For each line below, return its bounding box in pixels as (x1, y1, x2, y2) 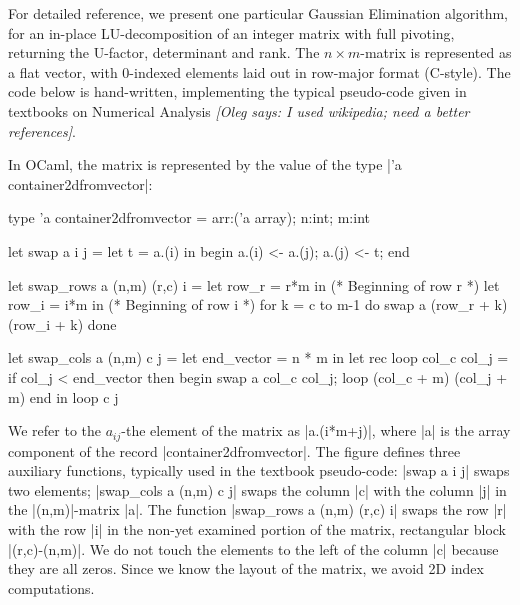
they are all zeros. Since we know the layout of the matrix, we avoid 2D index (8, 558, 484, 579)
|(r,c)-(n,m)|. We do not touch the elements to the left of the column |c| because (8, 538, 499, 559)
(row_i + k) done (8, 313, 117, 334)
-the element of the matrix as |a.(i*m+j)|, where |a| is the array (121, 420, 511, 441)
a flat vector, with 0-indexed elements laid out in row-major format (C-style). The (8, 61, 511, 82)
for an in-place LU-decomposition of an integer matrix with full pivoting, (8, 22, 455, 43)
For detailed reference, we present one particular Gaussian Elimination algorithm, (8, 3, 508, 23)
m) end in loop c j (8, 386, 119, 407)
